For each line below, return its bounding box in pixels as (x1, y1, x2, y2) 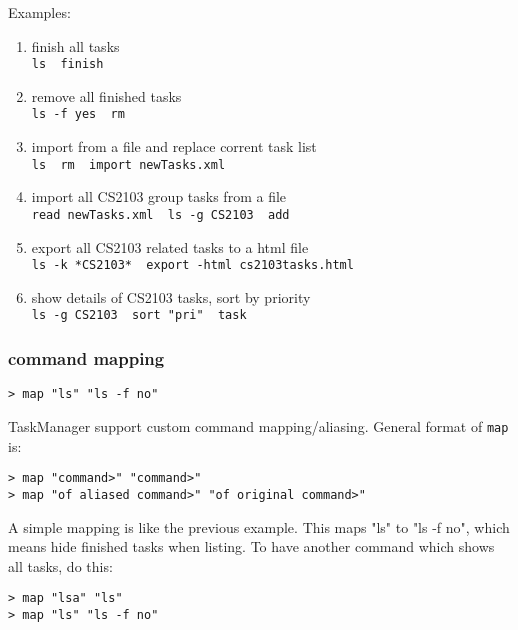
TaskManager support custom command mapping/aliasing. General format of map (8, 415, 509, 436)
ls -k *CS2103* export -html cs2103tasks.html (31, 258, 354, 273)
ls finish (31, 57, 104, 72)
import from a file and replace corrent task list (31, 136, 317, 157)
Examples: (8, 2, 71, 22)
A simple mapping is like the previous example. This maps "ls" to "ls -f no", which (8, 516, 510, 537)
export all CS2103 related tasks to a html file (31, 236, 309, 257)
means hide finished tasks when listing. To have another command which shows (8, 536, 495, 557)
